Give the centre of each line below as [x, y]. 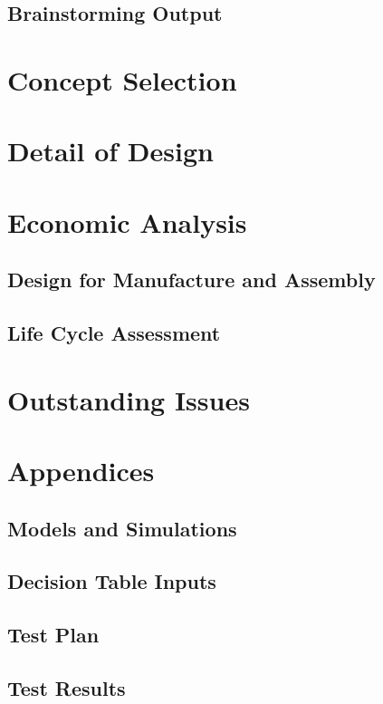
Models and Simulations [122, 528]
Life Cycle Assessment [114, 333]
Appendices [81, 471]
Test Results [67, 687]
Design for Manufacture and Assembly [191, 280]
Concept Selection [122, 79]
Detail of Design [110, 151]
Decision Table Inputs [112, 581]
